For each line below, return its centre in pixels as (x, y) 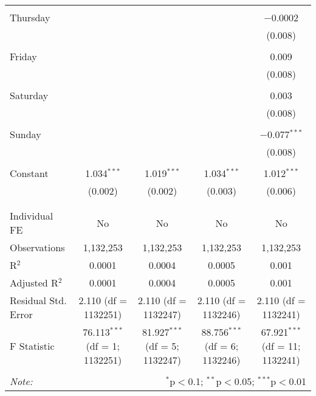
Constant (29, 173)
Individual (32, 216)
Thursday (30, 17)
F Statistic (32, 346)
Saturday (29, 95)
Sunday (26, 134)
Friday (23, 56)
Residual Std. (38, 300)
